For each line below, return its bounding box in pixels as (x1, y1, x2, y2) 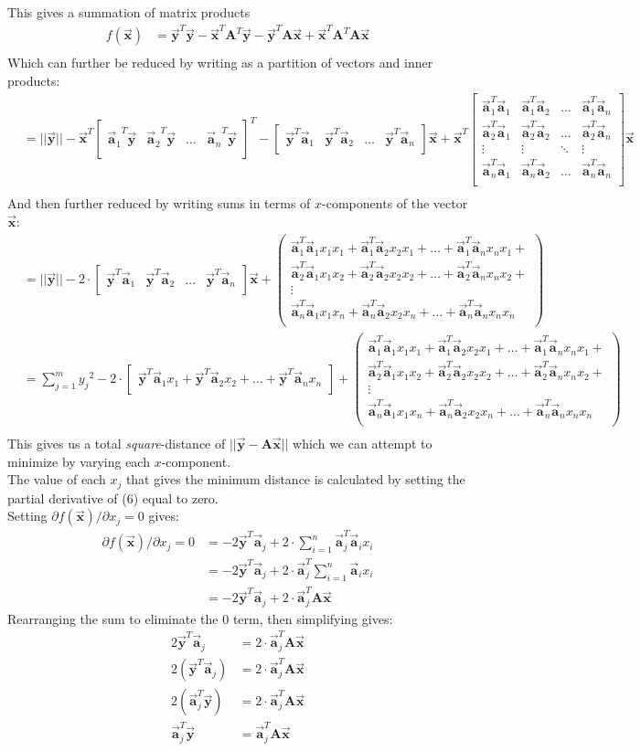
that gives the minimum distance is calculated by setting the (125, 470, 465, 489)
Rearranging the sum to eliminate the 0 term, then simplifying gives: (7, 608, 393, 628)
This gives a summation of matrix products (7, 3, 251, 21)
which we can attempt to (293, 434, 433, 453)
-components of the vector (322, 194, 468, 213)
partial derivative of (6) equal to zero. (7, 488, 219, 507)
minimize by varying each (7, 451, 150, 471)
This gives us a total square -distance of (7, 434, 226, 453)
